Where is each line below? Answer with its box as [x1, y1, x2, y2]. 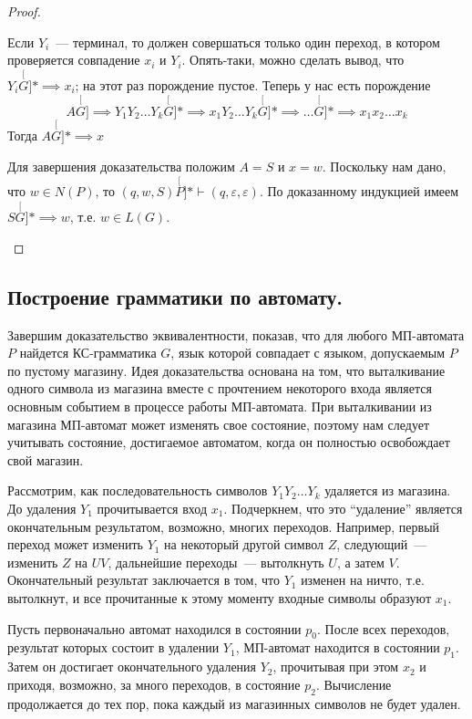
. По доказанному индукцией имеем [259, 182, 459, 201]
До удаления [7, 498, 77, 517]
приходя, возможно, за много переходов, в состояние [7, 674, 301, 693]
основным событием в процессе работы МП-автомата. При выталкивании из [7, 397, 432, 416]
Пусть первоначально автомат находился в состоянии [7, 619, 302, 638]
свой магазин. [7, 450, 84, 469]
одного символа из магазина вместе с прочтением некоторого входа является [7, 379, 432, 398]
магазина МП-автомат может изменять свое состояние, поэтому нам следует [7, 414, 430, 433]
